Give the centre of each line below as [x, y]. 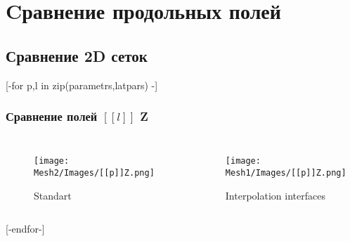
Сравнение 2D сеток [77, 55]
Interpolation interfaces [275, 195]
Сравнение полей [52, 116]
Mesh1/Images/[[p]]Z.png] [286, 173]
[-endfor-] [25, 229]
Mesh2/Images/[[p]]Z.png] [94, 173]
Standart [53, 195]
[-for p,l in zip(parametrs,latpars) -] [82, 85]
